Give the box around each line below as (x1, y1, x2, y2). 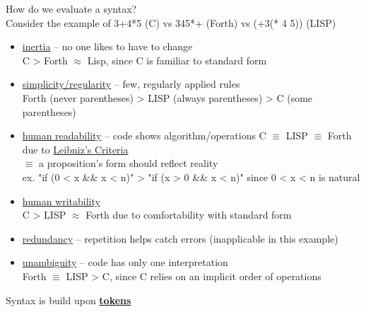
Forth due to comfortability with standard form (85, 207, 292, 222)
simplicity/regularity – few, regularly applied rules (22, 76, 240, 91)
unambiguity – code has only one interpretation (22, 255, 228, 270)
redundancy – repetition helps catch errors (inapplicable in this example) (22, 231, 338, 245)
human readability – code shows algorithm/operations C (22, 128, 266, 143)
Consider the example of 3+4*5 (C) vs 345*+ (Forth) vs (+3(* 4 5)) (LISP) (6, 15, 336, 30)
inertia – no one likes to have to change (22, 39, 193, 54)
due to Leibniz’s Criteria (22, 141, 129, 156)
